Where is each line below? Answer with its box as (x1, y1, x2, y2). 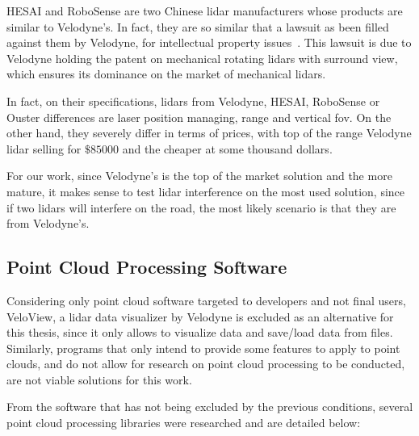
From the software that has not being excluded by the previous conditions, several (6, 398, 413, 415)
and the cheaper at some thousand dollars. (122, 140, 333, 157)
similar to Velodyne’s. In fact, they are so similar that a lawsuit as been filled (6, 18, 389, 35)
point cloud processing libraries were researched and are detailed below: (6, 414, 361, 431)
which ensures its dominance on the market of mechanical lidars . (6, 65, 326, 82)
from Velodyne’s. (6, 215, 90, 232)
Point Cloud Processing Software (6, 254, 287, 279)
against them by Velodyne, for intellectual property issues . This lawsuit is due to (6, 34, 412, 51)
